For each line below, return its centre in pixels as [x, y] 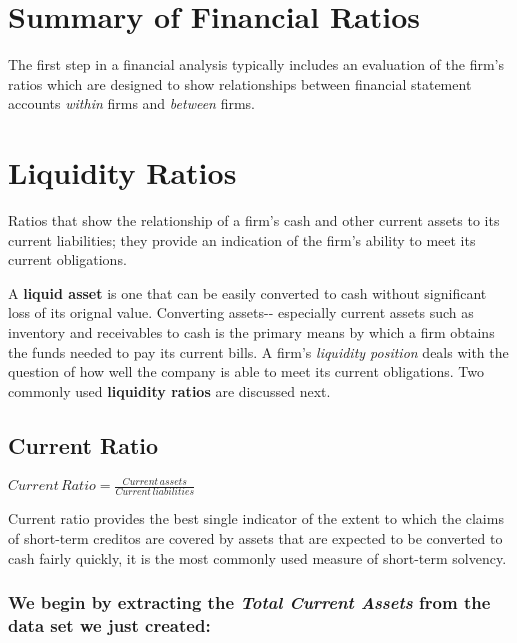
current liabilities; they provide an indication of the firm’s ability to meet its [242, 239]
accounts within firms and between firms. [131, 103]
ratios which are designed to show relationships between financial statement [240, 83]
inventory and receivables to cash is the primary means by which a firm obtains [251, 332]
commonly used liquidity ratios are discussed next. [169, 390]
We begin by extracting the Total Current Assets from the [249, 602]
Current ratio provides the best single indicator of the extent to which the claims [256, 518]
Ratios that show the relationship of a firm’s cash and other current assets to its [254, 220]
